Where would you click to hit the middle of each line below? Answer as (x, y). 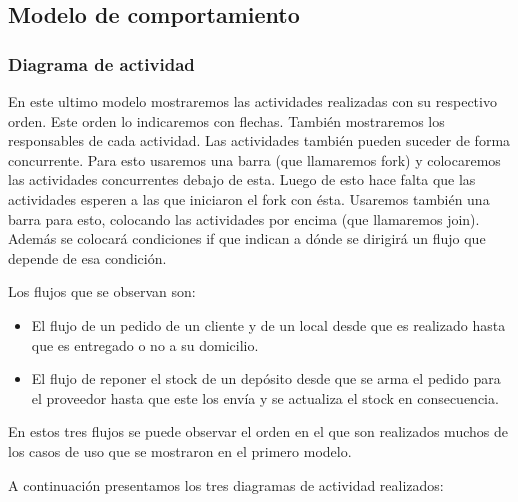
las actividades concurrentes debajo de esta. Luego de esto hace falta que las (242, 179)
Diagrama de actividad (101, 63)
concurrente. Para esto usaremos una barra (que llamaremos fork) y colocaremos (254, 159)
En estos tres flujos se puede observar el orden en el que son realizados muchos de (258, 431)
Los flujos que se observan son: (102, 291)
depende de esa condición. (87, 257)
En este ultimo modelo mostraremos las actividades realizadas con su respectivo (252, 101)
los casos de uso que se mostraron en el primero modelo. (180, 450)
